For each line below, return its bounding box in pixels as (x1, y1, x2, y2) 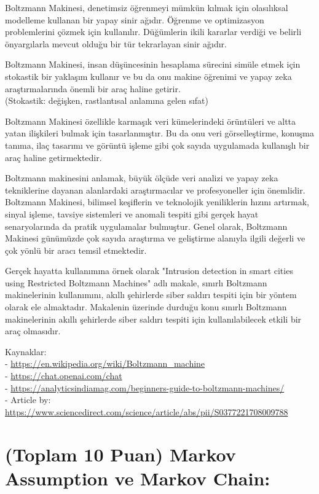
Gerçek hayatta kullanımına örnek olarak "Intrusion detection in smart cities (5, 264, 293, 277)
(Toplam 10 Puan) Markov (5, 441, 236, 466)
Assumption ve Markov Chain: (5, 465, 270, 490)
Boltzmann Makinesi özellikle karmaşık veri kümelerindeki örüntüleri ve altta (5, 114, 296, 127)
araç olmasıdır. (5, 324, 61, 337)
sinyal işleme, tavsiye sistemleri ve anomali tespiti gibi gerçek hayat (5, 207, 259, 220)
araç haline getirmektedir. (5, 151, 102, 163)
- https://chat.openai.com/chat (5, 369, 122, 382)
